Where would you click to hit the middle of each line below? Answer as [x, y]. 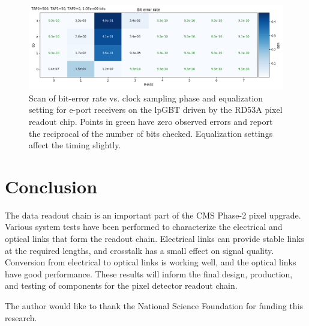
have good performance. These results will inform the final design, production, [149, 273]
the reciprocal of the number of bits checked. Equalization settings [151, 133]
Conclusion [51, 186]
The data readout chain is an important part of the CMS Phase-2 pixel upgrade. [153, 215]
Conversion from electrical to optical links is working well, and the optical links [151, 262]
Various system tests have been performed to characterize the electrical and [144, 227]
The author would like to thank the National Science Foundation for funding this [154, 306]
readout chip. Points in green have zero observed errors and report [151, 121]
